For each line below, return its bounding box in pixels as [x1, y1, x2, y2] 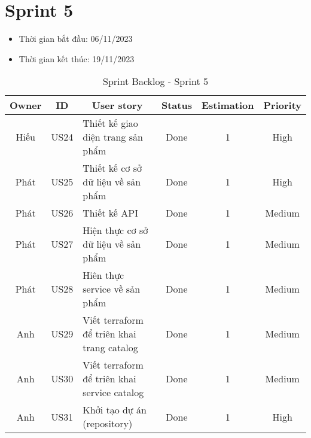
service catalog [83, 385, 144, 400]
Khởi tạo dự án [83, 403, 147, 417]
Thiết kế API [83, 206, 138, 220]
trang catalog [83, 340, 138, 355]
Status [161, 98, 192, 112]
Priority [263, 98, 301, 112]
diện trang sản [83, 130, 143, 144]
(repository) [83, 416, 133, 431]
